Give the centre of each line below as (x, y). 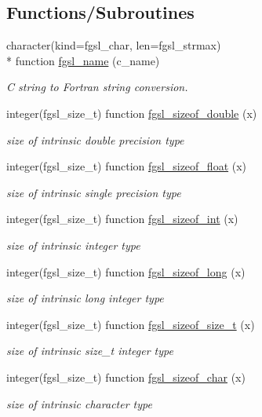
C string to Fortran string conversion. (97, 87)
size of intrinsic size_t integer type (90, 351)
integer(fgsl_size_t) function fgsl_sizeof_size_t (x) (131, 324)
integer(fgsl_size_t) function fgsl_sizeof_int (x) (122, 219)
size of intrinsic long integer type (85, 298)
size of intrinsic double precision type (95, 139)
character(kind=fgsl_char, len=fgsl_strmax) (114, 45)
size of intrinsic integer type (73, 245)
